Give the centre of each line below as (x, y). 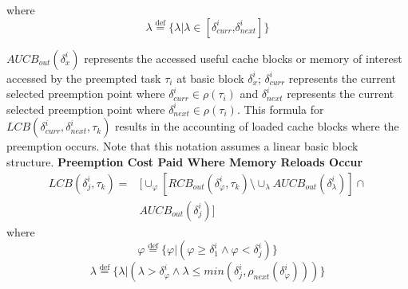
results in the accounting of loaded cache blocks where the (257, 126)
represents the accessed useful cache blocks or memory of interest (243, 58)
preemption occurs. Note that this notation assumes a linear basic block (182, 146)
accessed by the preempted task (84, 78)
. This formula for (280, 109)
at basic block (210, 78)
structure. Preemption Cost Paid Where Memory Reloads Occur (185, 161)
